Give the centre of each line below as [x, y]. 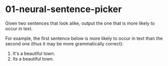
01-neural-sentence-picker [64, 9]
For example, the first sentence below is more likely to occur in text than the [84, 38]
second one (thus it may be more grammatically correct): [64, 43]
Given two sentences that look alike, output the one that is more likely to [80, 23]
